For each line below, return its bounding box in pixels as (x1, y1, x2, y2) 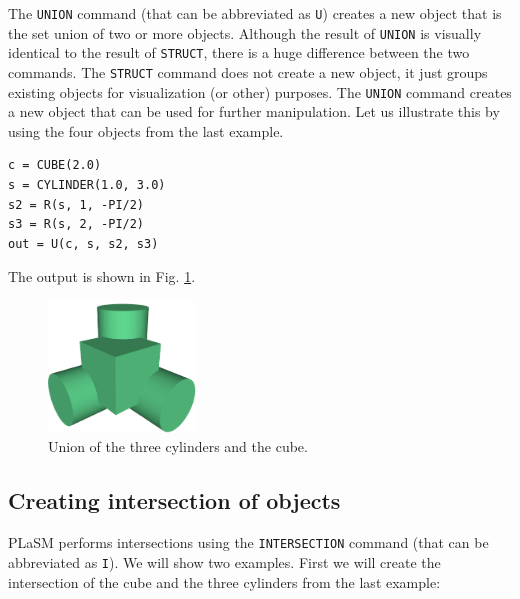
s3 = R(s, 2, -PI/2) (8, 217, 145, 232)
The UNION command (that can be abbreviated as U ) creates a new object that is (8, 3, 502, 23)
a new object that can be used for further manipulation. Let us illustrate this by (8, 101, 500, 122)
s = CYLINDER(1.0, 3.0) (8, 178, 166, 193)
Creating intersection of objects (8, 485, 341, 516)
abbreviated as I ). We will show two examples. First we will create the (8, 551, 441, 572)
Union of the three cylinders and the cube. (48, 436, 308, 457)
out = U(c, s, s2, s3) (8, 236, 159, 251)
